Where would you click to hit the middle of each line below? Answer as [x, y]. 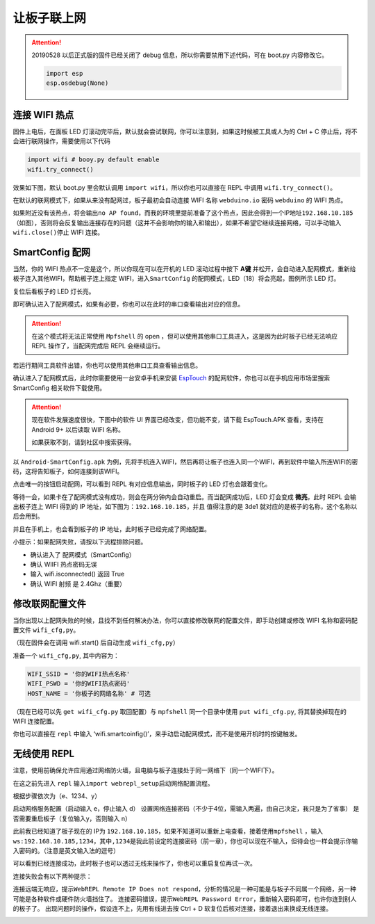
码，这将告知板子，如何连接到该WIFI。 [68, 471]
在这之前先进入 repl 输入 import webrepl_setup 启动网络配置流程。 [114, 783]
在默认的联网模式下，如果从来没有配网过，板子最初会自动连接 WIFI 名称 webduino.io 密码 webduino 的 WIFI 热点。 [180, 200]
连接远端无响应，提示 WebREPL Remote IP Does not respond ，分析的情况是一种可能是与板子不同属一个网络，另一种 [185, 889]
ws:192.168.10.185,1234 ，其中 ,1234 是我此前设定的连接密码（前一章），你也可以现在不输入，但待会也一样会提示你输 [185, 841]
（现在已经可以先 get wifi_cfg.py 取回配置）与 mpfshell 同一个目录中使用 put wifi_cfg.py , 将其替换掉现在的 [180, 711]
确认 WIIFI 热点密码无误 [64, 565]
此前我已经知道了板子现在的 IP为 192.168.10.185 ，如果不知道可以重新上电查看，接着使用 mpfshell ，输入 [168, 832]
